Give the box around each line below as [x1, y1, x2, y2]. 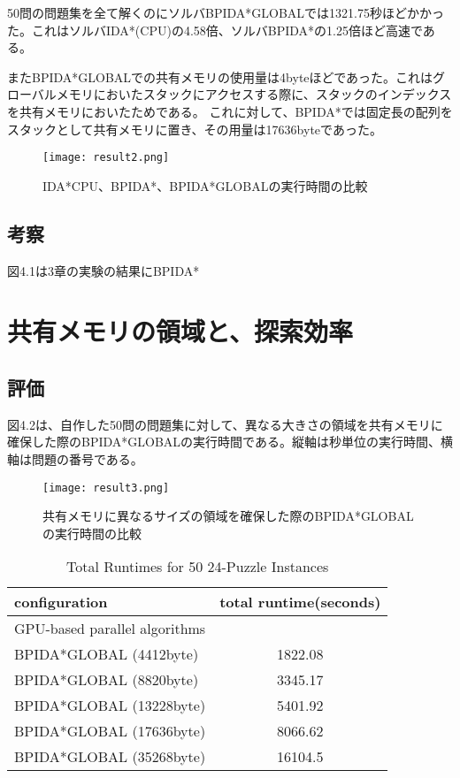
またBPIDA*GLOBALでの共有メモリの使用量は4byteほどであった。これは [7, 67, 433, 86]
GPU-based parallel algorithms [14, 618, 206, 639]
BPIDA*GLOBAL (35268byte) [14, 746, 206, 767]
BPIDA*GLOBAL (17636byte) [14, 721, 206, 742]
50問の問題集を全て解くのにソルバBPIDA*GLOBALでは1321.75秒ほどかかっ [7, 4, 444, 21]
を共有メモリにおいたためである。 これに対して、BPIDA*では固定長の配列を [7, 102, 453, 120]
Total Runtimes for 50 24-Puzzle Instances [66, 556, 329, 577]
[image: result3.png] [42, 481, 170, 494]
